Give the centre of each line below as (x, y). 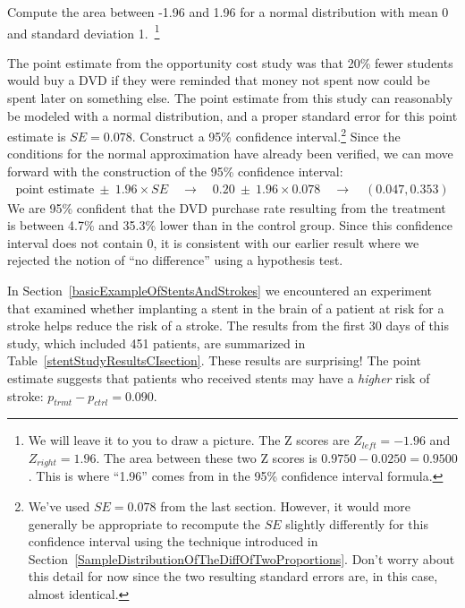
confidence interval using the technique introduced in (173, 541)
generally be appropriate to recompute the (144, 523)
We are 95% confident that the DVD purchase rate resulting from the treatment (227, 207)
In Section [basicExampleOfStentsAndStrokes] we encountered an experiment (220, 291)
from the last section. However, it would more (285, 506)
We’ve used (59, 506)
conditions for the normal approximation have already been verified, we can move (230, 154)
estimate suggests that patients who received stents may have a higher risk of (219, 378)
